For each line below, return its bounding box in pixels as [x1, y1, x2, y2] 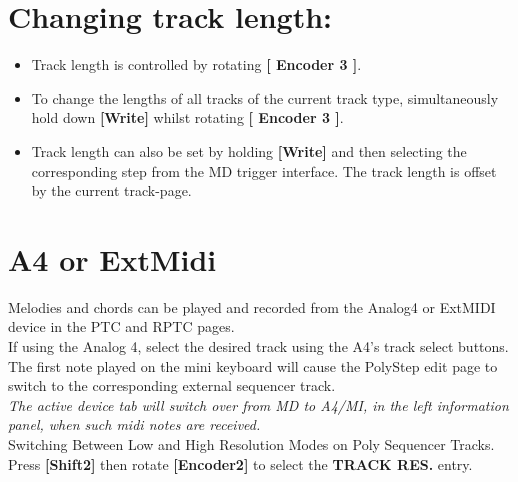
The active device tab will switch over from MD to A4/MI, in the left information [8, 394, 509, 415]
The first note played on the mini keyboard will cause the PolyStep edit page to [8, 355, 498, 376]
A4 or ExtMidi [8, 238, 217, 279]
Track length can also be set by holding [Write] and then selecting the [31, 140, 467, 161]
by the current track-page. [31, 180, 192, 201]
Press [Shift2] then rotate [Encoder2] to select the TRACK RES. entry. [8, 453, 473, 474]
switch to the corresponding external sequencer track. [8, 375, 336, 396]
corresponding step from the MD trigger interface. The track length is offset [31, 160, 497, 181]
